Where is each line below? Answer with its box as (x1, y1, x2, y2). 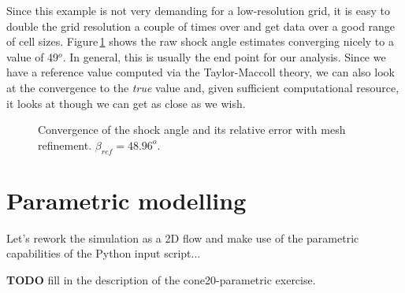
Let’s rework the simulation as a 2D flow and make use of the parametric (6, 229, 359, 246)
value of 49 (6, 48, 59, 65)
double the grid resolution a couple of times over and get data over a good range (6, 17, 396, 34)
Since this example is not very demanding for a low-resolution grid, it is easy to (6, 2, 391, 18)
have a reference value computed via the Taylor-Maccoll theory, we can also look (6, 64, 395, 80)
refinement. (38, 136, 92, 153)
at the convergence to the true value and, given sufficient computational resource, (6, 79, 399, 95)
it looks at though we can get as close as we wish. (6, 95, 246, 111)
